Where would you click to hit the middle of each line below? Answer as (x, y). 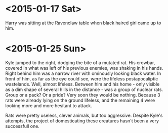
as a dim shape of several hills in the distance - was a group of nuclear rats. (84, 90)
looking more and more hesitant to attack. (49, 105)
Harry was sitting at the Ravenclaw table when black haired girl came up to (83, 23)
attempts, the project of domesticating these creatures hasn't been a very (82, 121)
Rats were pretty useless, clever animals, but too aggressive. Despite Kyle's (84, 115)
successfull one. (22, 126)
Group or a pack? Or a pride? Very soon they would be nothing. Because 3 (83, 95)
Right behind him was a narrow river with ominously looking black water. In (83, 73)
